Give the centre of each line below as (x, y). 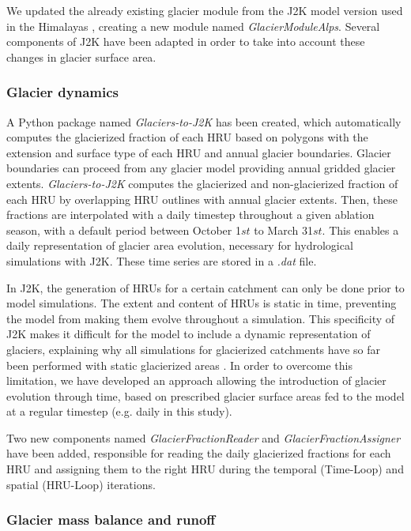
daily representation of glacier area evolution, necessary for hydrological (180, 245)
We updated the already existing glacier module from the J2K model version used (205, 10)
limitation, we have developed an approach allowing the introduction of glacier (196, 380)
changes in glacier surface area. (81, 56)
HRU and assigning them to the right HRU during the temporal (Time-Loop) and (205, 469)
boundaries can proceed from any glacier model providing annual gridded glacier (201, 168)
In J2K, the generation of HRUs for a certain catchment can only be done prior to (205, 287)
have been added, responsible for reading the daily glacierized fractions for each (199, 453)
